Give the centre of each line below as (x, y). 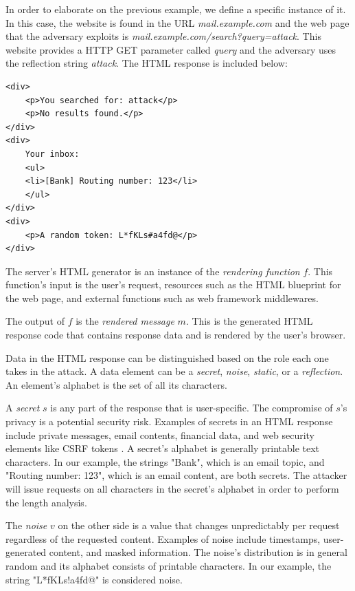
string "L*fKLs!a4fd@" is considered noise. (94, 579)
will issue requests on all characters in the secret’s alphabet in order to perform (172, 488)
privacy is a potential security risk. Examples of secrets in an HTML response (169, 421)
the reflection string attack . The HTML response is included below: (147, 63)
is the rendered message (125, 321)
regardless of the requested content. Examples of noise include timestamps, (163, 538)
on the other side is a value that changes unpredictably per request (199, 525)
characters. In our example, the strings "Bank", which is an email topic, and (165, 461)
